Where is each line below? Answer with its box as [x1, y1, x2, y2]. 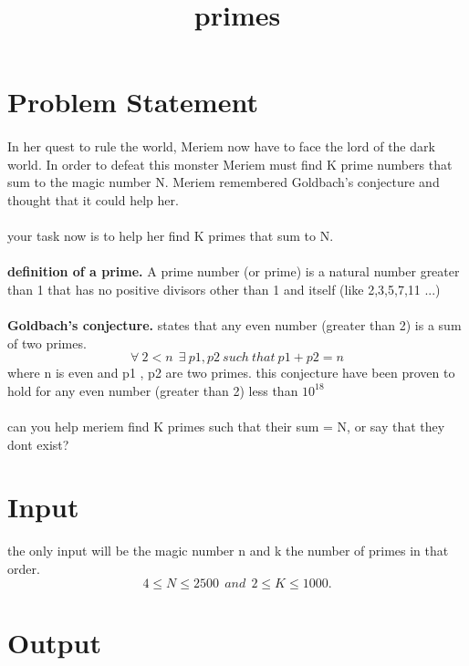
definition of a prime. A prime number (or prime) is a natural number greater [7, 262, 460, 281]
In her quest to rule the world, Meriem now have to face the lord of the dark [7, 137, 435, 156]
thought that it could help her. [7, 190, 179, 209]
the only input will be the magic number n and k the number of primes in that [7, 541, 449, 560]
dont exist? [7, 434, 69, 453]
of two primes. [7, 333, 87, 352]
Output [7, 623, 101, 661]
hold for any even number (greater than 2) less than [7, 380, 298, 400]
